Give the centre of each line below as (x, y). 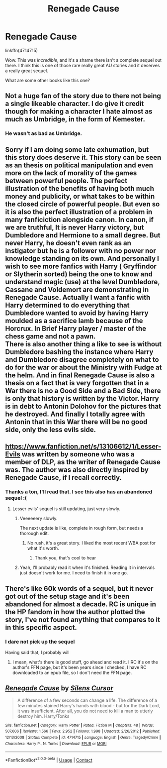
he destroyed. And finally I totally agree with (75, 414)
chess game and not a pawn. (50, 336)
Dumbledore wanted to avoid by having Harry (77, 313)
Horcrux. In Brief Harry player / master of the (76, 328)
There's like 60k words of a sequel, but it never (79, 589)
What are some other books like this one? (48, 80)
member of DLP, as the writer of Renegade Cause (83, 462)
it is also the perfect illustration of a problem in (79, 212)
